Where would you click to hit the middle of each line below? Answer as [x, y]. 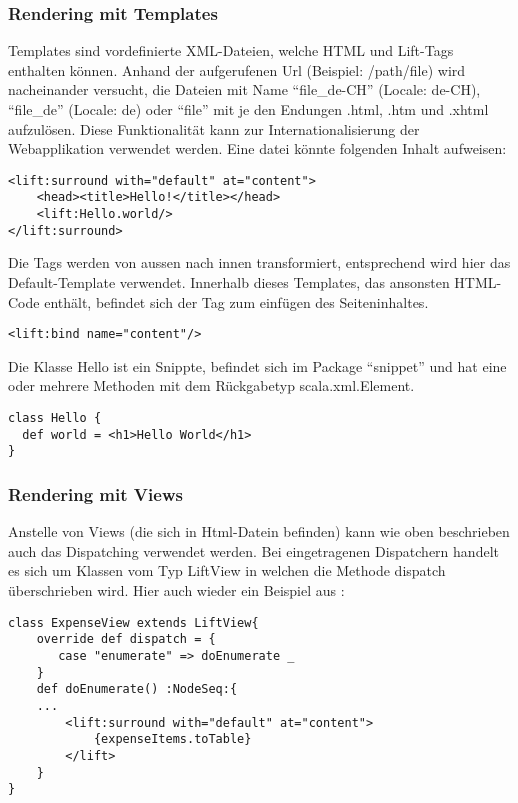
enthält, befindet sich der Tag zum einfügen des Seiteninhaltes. [236, 301]
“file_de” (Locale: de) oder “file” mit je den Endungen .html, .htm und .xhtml [248, 109]
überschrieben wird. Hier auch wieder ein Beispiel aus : [176, 590]
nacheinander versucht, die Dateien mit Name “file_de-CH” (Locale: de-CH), [244, 89]
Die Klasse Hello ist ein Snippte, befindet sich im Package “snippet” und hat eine [257, 365]
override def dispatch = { [126, 639]
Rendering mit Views [95, 493]
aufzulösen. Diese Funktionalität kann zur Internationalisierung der [214, 128]
